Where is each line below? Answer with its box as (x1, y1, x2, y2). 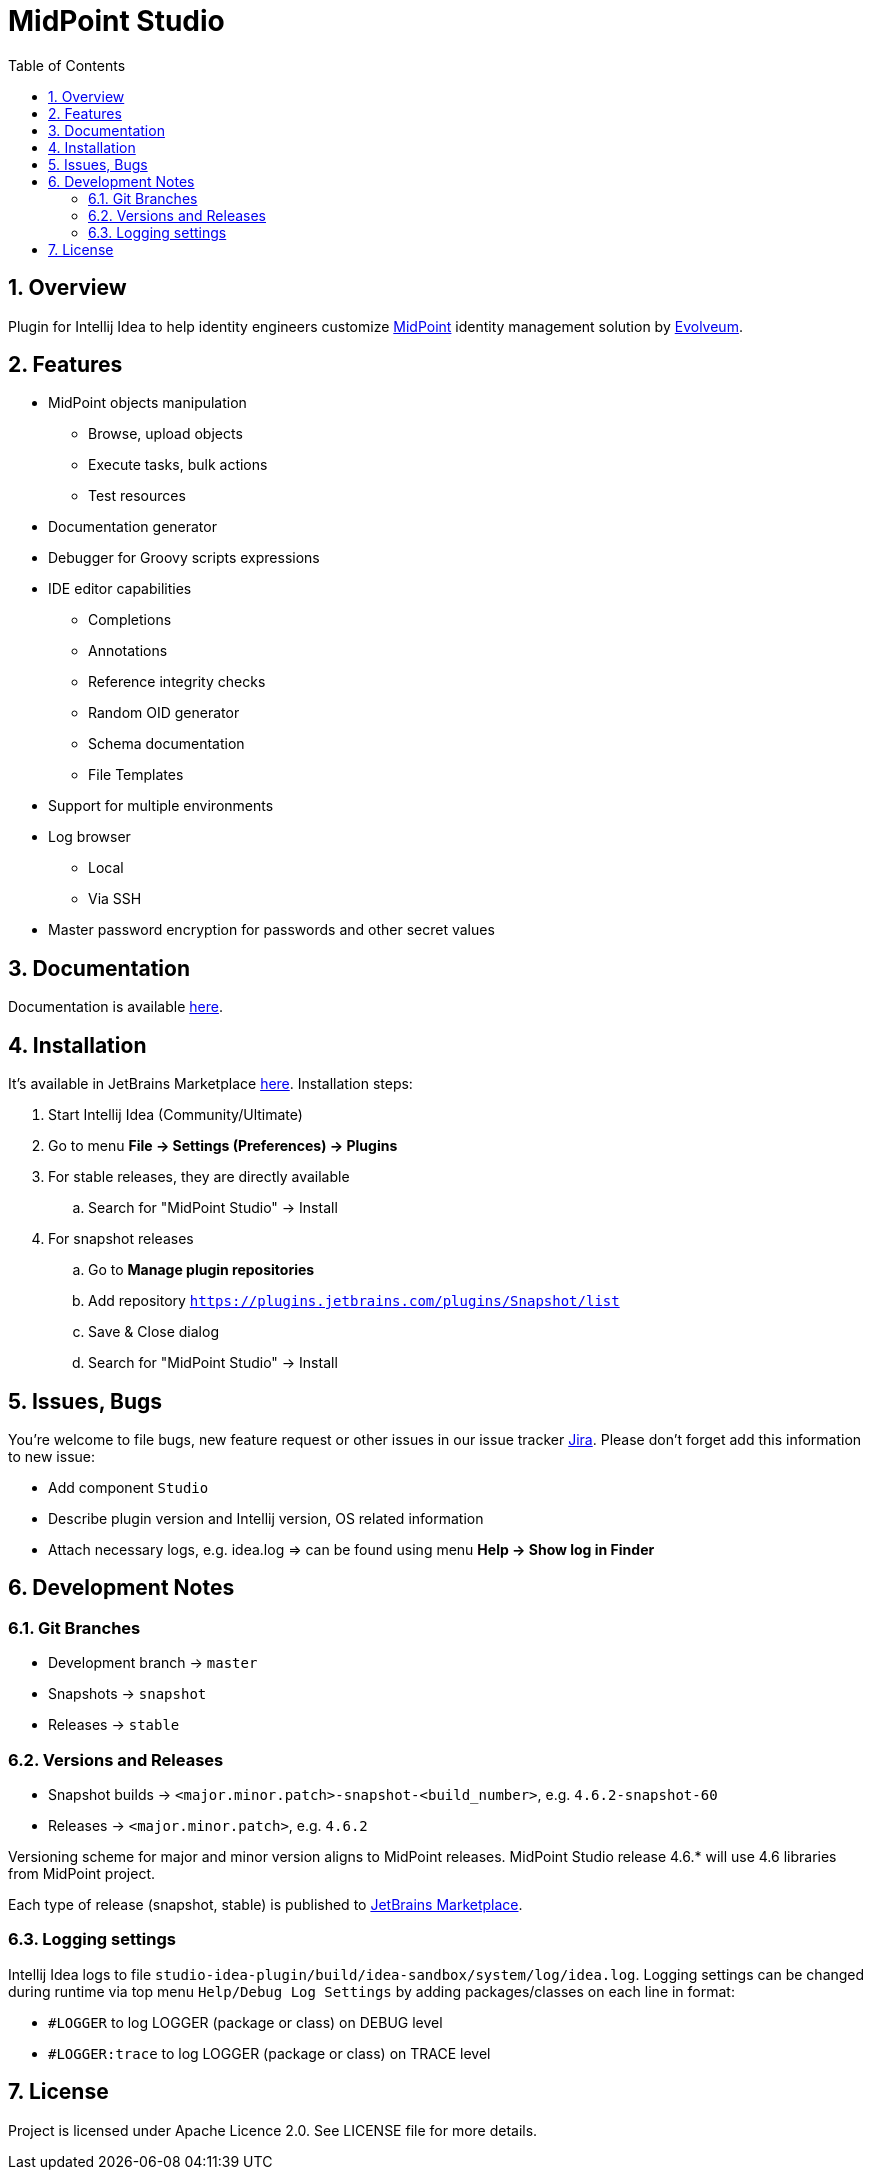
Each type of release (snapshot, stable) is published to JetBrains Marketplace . (8, 1895, 523, 1913)
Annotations (88, 642, 168, 660)
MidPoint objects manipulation (48, 394, 247, 412)
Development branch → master (48, 1654, 258, 1672)
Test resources (88, 487, 186, 505)
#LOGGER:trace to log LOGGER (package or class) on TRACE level (48, 2044, 491, 2062)
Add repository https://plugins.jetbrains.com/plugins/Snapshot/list (88, 1292, 620, 1310)
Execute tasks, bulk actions (88, 456, 268, 474)
